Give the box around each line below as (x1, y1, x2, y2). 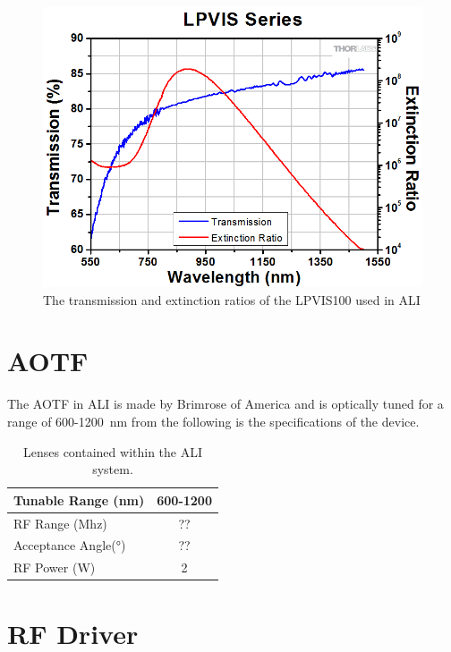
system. (92, 460, 133, 478)
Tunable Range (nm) (13, 490, 145, 509)
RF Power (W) (13, 558, 96, 577)
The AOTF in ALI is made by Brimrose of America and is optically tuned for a (7, 394, 444, 413)
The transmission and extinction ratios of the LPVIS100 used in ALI (43, 290, 421, 309)
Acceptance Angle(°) (13, 536, 126, 555)
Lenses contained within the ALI (22, 442, 202, 461)
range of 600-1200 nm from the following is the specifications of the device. (7, 412, 420, 430)
